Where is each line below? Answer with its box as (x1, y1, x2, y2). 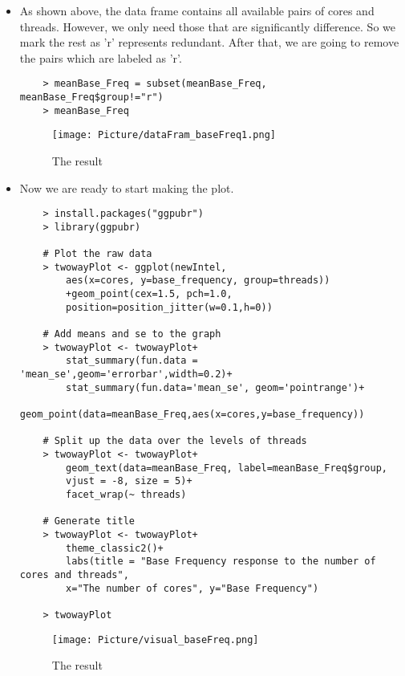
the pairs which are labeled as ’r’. (19, 49, 182, 66)
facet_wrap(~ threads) (66, 488, 187, 500)
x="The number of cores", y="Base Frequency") (66, 582, 319, 594)
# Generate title (43, 515, 135, 527)
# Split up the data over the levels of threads (43, 435, 307, 447)
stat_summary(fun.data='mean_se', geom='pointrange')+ (66, 381, 365, 393)
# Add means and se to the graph (43, 328, 221, 340)
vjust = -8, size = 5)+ (66, 475, 192, 487)
